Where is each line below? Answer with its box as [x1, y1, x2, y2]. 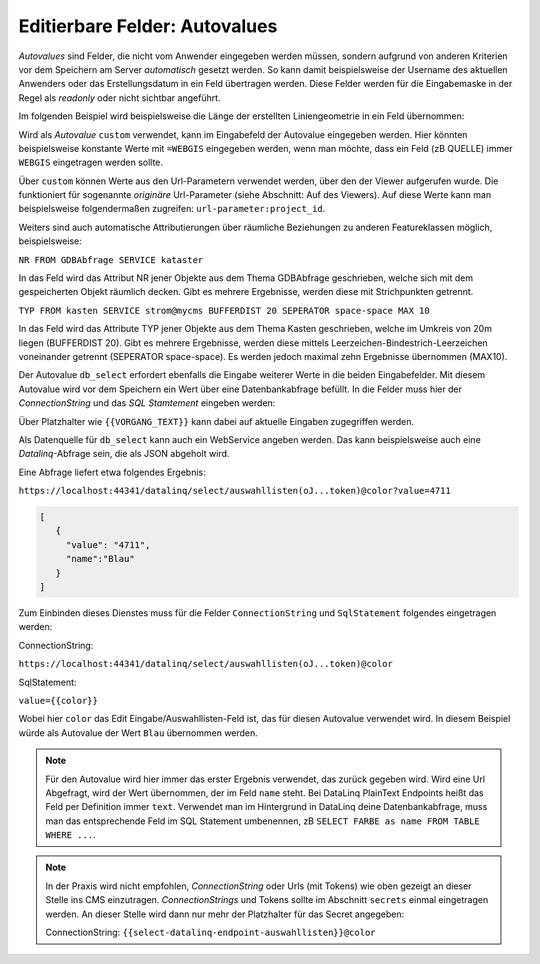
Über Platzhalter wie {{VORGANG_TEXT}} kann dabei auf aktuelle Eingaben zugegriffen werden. [18, 415, 415, 427]
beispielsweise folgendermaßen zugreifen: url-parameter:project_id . [18, 203, 326, 215]
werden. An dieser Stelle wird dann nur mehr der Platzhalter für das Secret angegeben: [45, 908, 405, 920]
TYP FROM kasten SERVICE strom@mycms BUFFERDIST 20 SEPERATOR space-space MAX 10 [18, 305, 430, 316]
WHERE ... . [45, 829, 96, 841]
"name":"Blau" [65, 553, 135, 565]
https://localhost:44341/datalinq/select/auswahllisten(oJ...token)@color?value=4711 [18, 485, 452, 497]
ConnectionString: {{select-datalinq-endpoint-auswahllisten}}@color [45, 926, 376, 939]
